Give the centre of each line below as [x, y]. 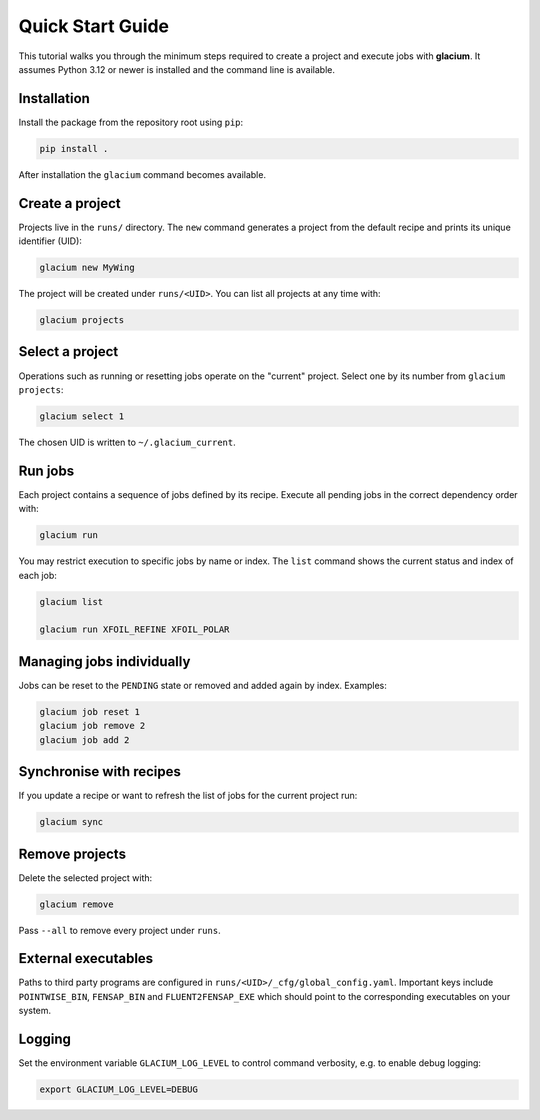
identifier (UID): [50, 241]
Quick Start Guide [94, 26]
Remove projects [72, 853]
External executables [86, 958]
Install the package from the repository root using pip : [131, 122]
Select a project [68, 351]
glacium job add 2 [84, 739]
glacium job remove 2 [92, 726]
